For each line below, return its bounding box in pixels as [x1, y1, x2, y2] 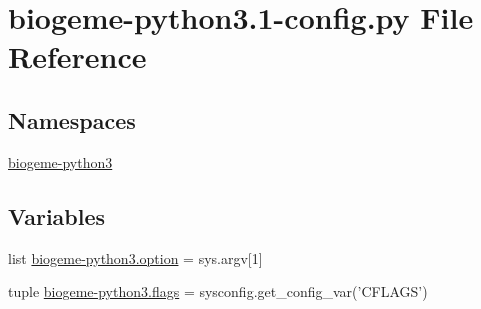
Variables [8, 200, 106, 231]
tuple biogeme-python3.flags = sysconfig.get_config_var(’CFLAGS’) [8, 281, 428, 302]
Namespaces [8, 104, 136, 135]
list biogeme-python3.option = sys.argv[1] [8, 247, 263, 268]
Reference [8, 36, 147, 77]
